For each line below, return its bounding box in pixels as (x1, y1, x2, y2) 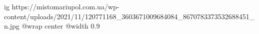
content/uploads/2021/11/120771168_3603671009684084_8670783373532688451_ (4, 11, 255, 21)
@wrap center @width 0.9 (21, 21, 100, 31)
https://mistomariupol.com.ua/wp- (11, 1, 119, 11)
